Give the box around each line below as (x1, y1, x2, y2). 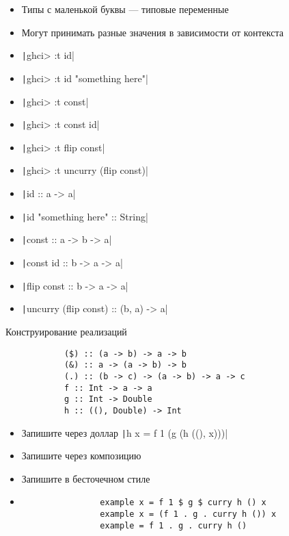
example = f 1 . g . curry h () (100, 520, 247, 531)
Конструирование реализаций (5, 324, 127, 339)
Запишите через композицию (21, 448, 141, 463)
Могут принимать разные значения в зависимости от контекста (21, 25, 284, 39)
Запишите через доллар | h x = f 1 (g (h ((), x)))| (21, 425, 228, 439)
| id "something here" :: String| (21, 209, 148, 223)
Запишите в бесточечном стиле (21, 471, 150, 485)
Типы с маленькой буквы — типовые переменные (21, 2, 229, 16)
